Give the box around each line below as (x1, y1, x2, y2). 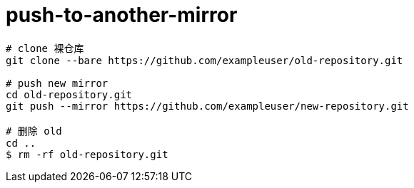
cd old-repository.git (6, 88, 133, 100)
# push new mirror (6, 77, 108, 89)
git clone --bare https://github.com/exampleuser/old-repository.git (6, 54, 403, 66)
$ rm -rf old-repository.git (6, 148, 168, 160)
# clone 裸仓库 (6, 42, 84, 54)
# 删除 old (6, 125, 62, 137)
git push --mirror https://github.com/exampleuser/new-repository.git (6, 100, 409, 112)
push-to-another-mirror (6, 3, 238, 27)
